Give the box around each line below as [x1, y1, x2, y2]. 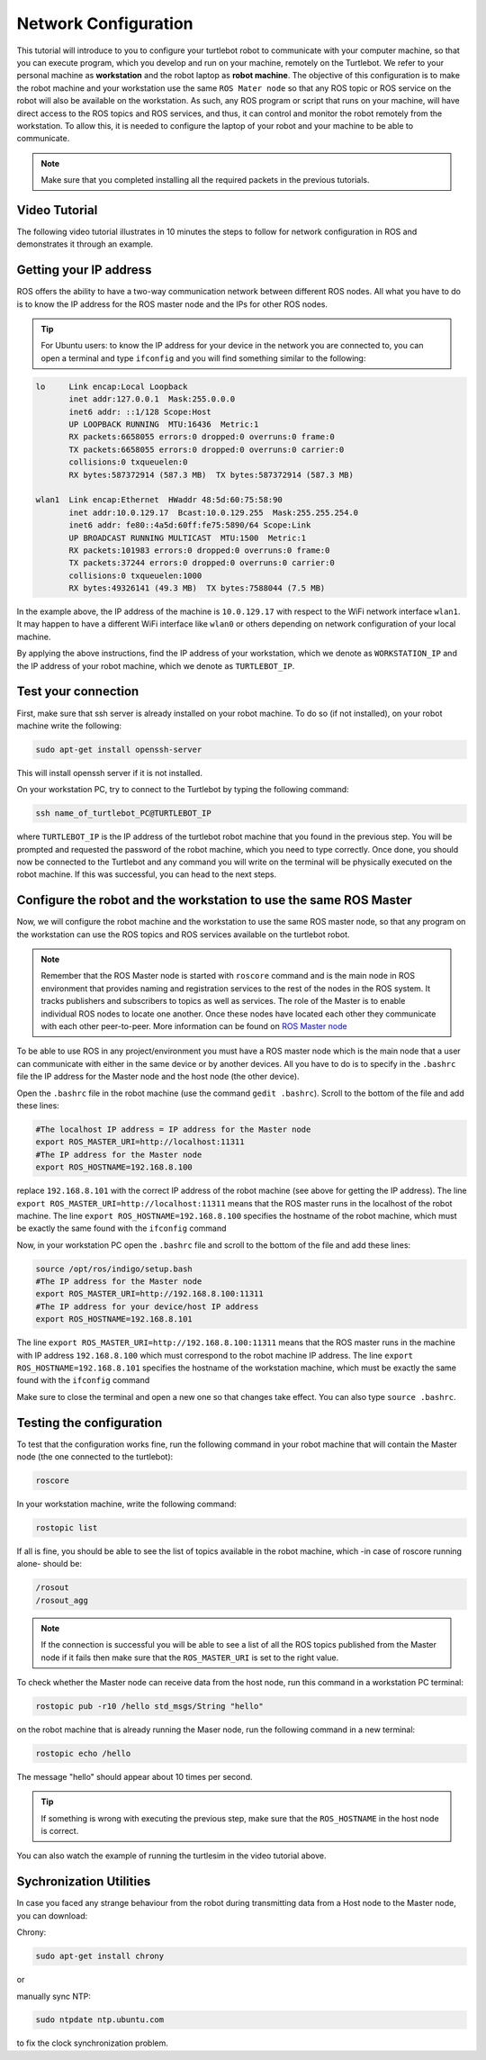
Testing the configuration [16, 1414, 163, 1431]
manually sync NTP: [16, 1991, 92, 2001]
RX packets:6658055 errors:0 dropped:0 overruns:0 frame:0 [68, 432, 335, 442]
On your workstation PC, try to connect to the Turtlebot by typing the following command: [16, 784, 350, 795]
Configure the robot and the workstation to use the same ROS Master [16, 892, 413, 908]
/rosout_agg [35, 1595, 89, 1605]
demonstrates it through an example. [16, 239, 153, 249]
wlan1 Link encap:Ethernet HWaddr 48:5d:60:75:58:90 [35, 495, 283, 505]
